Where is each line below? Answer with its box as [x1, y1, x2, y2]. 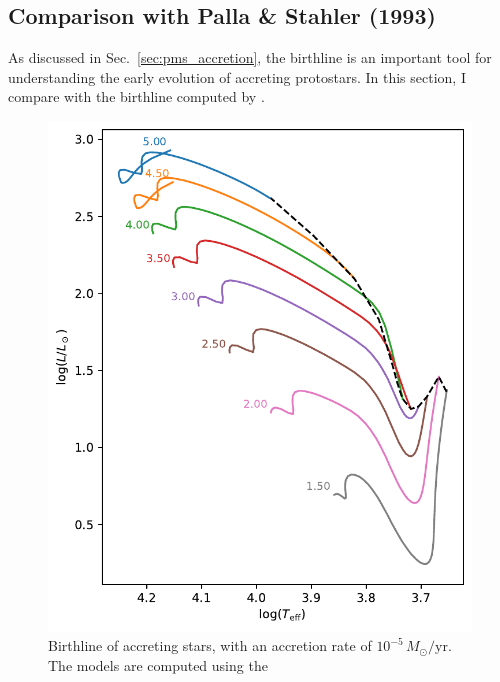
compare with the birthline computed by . [8, 86, 265, 107]
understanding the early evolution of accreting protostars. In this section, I [8, 66, 466, 87]
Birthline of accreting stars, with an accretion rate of [48, 635, 372, 656]
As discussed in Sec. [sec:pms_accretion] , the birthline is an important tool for [8, 47, 492, 68]
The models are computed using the [48, 654, 268, 675]
